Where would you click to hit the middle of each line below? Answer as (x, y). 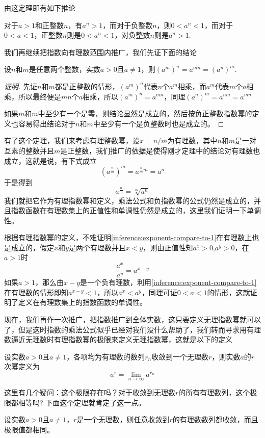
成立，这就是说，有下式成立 (50, 160)
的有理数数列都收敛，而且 (215, 419)
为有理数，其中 (192, 140)
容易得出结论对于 (47, 123)
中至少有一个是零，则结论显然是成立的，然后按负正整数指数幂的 (145, 113)
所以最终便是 (39, 96)
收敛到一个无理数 (180, 356)
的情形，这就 (229, 292)
